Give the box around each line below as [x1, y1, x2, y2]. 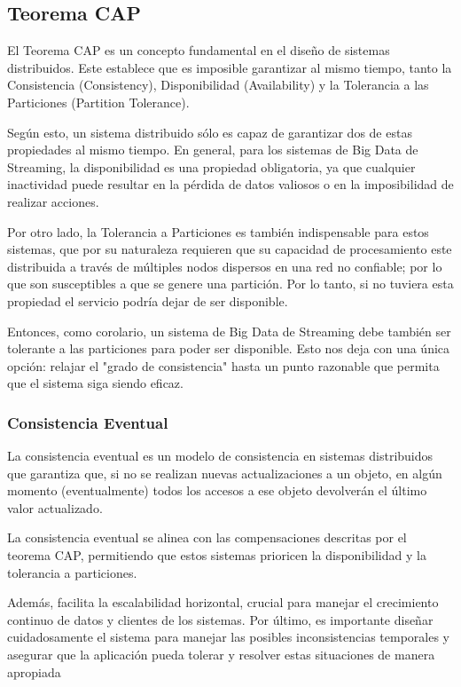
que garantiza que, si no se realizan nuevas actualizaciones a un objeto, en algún [7, 463, 442, 482]
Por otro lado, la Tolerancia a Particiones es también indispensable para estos [7, 222, 429, 241]
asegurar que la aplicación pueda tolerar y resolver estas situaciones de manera [7, 645, 435, 664]
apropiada [7, 662, 61, 681]
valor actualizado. [7, 498, 103, 517]
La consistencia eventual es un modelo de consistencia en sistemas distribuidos [7, 446, 434, 465]
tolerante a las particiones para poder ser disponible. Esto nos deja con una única [7, 339, 450, 358]
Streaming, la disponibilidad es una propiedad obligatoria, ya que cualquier [7, 157, 416, 176]
